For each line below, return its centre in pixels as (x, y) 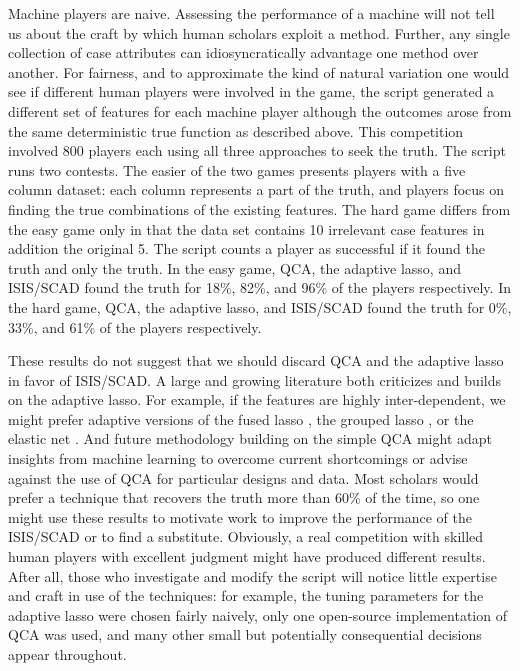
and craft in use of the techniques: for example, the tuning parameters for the (246, 595)
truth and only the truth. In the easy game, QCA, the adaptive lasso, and (234, 267)
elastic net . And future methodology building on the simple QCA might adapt (250, 438)
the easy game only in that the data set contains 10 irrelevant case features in (246, 228)
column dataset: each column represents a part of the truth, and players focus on (256, 189)
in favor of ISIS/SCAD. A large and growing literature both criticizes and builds (254, 379)
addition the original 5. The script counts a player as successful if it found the (246, 248)
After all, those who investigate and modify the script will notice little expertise (252, 575)
